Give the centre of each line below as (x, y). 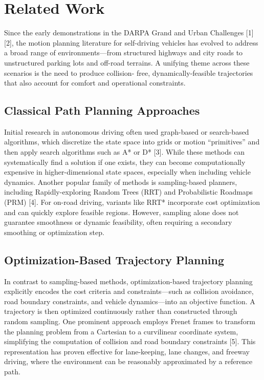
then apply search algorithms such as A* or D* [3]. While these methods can (125, 152)
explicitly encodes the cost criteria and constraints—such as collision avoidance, (129, 291)
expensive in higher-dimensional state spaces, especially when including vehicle (127, 172)
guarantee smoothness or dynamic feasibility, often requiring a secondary (118, 222)
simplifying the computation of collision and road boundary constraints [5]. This (130, 341)
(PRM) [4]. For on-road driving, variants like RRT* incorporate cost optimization (132, 202)
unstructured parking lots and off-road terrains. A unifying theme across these (127, 62)
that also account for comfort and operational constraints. (95, 83)
